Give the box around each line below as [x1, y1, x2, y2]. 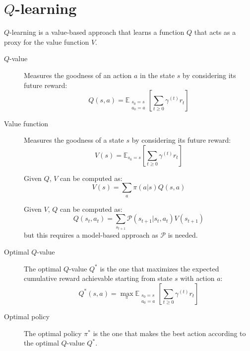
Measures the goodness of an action [24, 70, 132, 80]
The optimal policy [24, 328, 82, 338]
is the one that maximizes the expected [100, 263, 219, 273]
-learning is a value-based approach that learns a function [9, 27, 185, 37]
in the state [140, 70, 175, 80]
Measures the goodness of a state [24, 135, 124, 145]
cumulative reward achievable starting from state [24, 273, 173, 283]
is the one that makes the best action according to [93, 328, 246, 338]
